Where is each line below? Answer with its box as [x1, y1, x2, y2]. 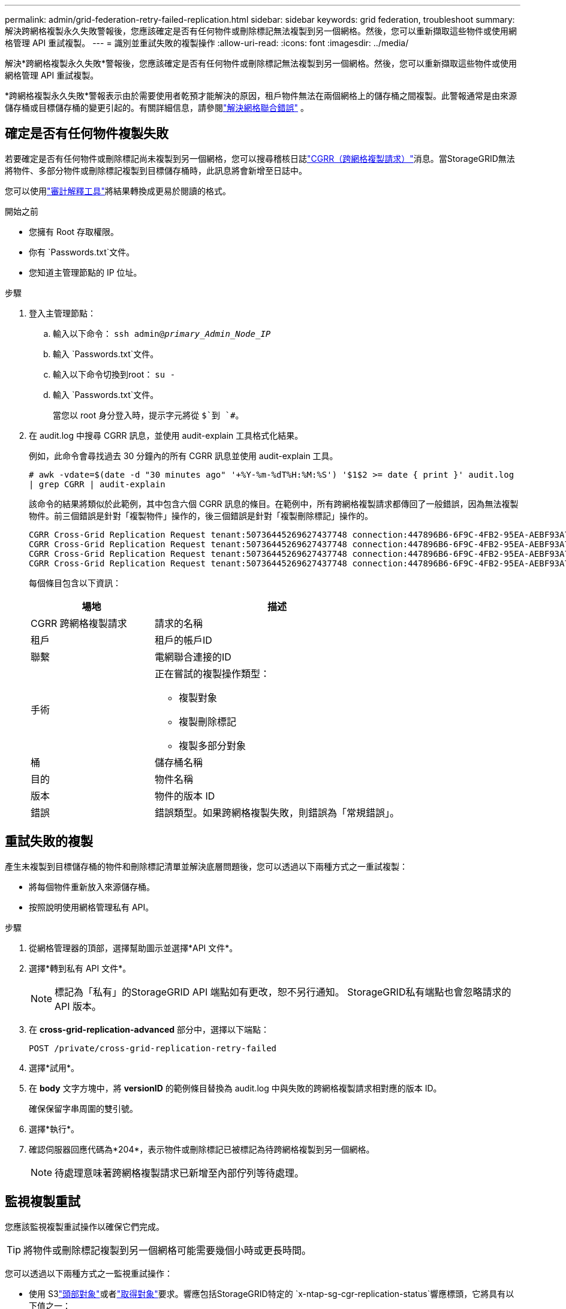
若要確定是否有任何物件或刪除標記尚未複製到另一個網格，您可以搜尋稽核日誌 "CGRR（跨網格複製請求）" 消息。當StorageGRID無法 [5, 153, 515, 164]
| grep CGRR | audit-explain [29, 479, 165, 489]
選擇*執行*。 [29, 1123, 80, 1134]
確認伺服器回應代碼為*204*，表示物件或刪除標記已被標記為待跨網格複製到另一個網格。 [29, 1144, 375, 1154]
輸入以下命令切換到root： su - [53, 369, 176, 379]
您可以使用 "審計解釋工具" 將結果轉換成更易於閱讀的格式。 [5, 185, 231, 196]
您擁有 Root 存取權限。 [29, 226, 119, 237]
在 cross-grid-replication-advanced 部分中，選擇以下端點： [29, 1024, 270, 1034]
